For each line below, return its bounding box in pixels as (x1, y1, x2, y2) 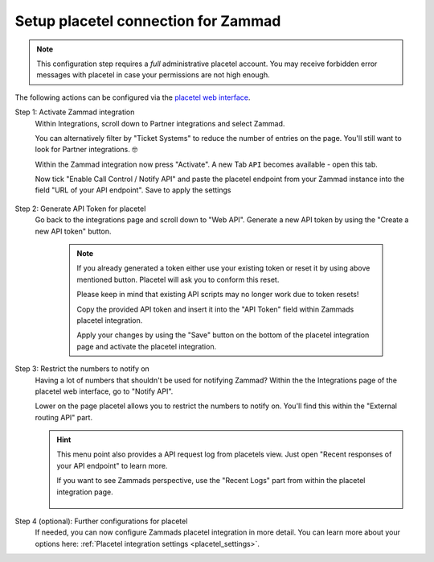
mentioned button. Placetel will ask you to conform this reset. (76, 275, 280, 284)
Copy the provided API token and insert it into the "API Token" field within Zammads (76, 304, 354, 314)
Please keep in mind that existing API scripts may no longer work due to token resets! (76, 290, 359, 300)
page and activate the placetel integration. (76, 341, 217, 351)
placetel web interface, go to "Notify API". (35, 386, 174, 396)
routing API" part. (35, 412, 92, 422)
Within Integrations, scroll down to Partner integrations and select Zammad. (35, 118, 285, 128)
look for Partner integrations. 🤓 (35, 145, 138, 155)
